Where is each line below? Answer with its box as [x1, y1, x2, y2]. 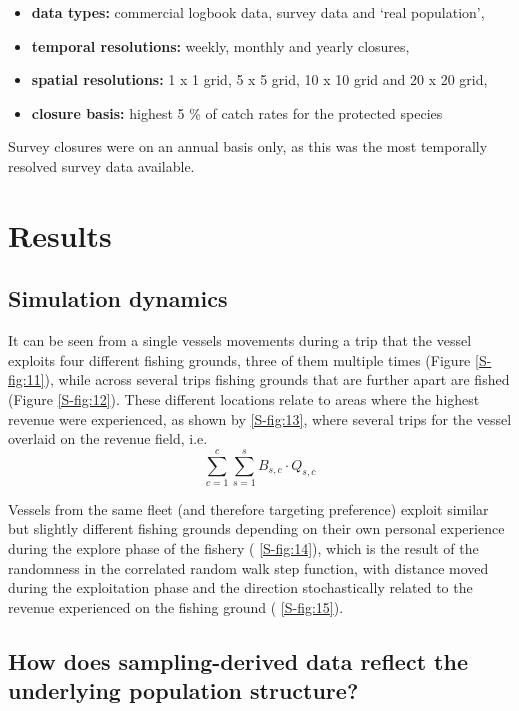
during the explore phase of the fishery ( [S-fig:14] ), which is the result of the [8, 538, 479, 559]
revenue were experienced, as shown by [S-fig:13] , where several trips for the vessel [8, 408, 512, 429]
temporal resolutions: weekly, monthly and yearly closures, [31, 35, 410, 56]
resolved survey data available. [8, 155, 195, 176]
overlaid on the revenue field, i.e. [8, 428, 208, 449]
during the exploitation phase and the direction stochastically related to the [8, 577, 473, 598]
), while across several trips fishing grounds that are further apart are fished [44, 369, 510, 390]
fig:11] [8, 369, 45, 390]
